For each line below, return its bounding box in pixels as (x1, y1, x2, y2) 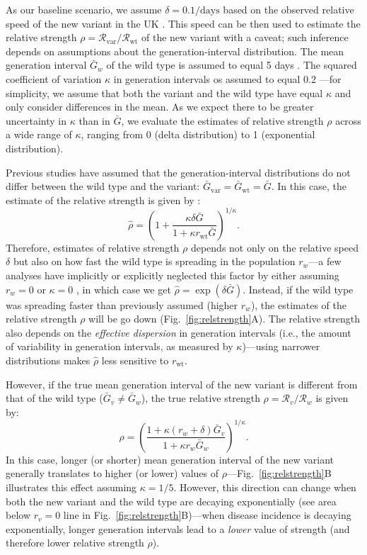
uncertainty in (6, 113, 67, 128)
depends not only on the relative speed (190, 240, 359, 254)
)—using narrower (242, 339, 320, 354)
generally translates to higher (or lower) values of (6, 466, 219, 481)
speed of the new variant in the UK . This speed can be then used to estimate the (6, 16, 361, 30)
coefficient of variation (6, 71, 102, 86)
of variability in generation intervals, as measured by (6, 339, 233, 354)
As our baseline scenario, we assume (6, 2, 162, 16)
